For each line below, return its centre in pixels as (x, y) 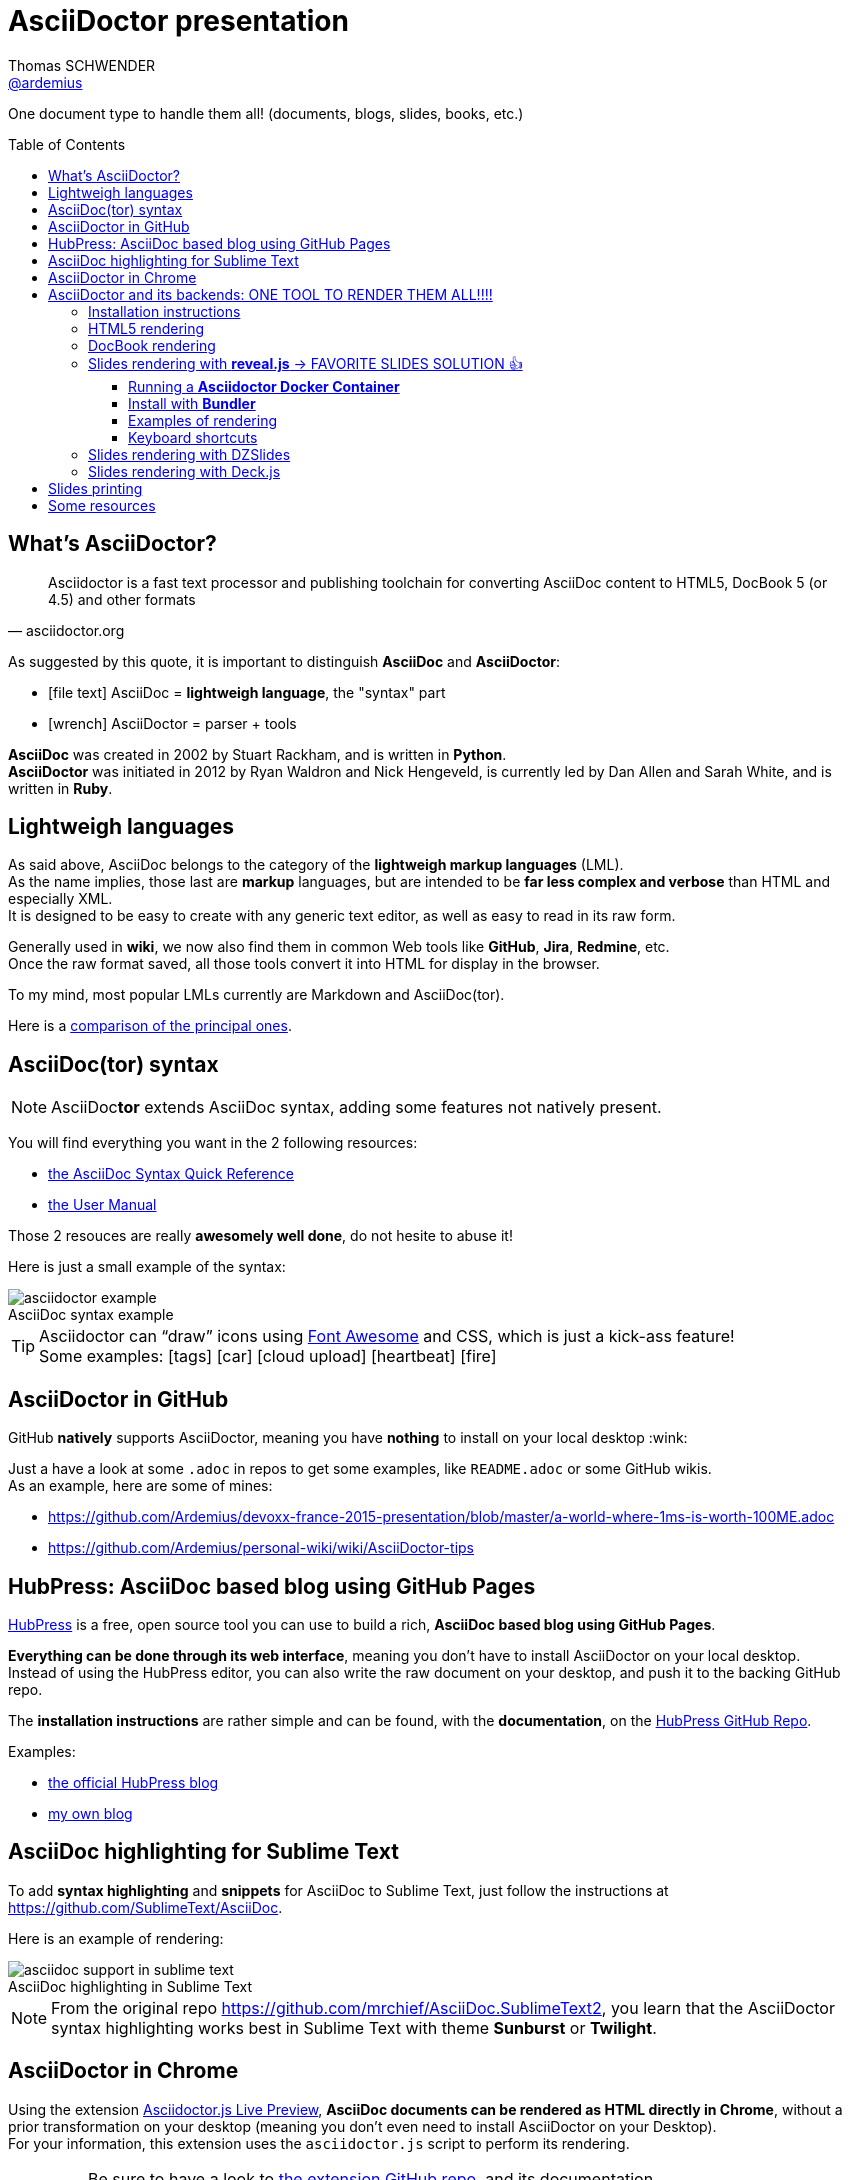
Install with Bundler (192, 403)
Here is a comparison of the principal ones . (150, 1026)
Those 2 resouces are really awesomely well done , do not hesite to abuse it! (260, 1236)
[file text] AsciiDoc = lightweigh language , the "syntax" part (247, 692)
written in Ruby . (60, 788)
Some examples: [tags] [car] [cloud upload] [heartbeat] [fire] (268, 1356)
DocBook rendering (152, 345)
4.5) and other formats (122, 599)
